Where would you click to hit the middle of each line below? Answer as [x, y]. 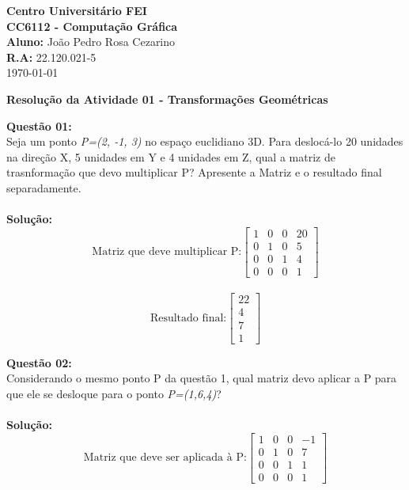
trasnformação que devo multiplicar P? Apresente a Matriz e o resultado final [194, 172]
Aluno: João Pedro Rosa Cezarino [91, 42]
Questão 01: [39, 125]
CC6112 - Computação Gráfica [92, 26]
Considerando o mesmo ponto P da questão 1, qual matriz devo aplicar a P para [202, 378]
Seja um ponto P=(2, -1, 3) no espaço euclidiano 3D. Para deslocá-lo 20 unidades [205, 141]
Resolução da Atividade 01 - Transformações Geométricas [167, 99]
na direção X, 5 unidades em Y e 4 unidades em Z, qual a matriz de [171, 156]
